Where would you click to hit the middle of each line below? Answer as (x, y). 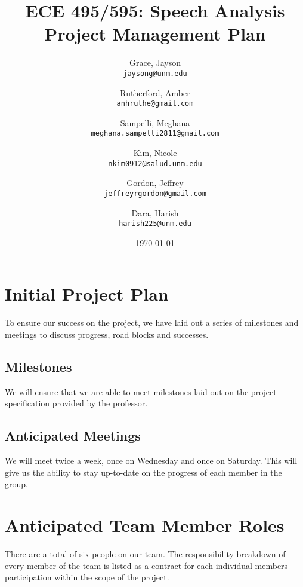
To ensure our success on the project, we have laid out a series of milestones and (152, 322)
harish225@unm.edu (155, 224)
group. (16, 484)
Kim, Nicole (155, 153)
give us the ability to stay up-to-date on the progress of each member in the (143, 472)
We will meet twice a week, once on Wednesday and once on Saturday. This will (151, 461)
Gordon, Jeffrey (155, 183)
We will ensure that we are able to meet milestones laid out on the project (141, 391)
